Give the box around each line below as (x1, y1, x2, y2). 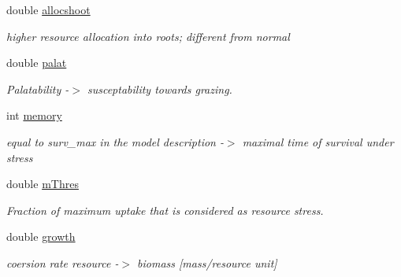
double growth (6, 228, 76, 245)
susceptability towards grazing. (87, 80, 232, 97)
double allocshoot (6, 2, 91, 17)
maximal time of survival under (242, 133, 394, 150)
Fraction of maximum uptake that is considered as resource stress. (6, 201, 324, 218)
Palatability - (6, 80, 69, 97)
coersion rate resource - (6, 254, 119, 271)
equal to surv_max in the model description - (6, 133, 224, 150)
